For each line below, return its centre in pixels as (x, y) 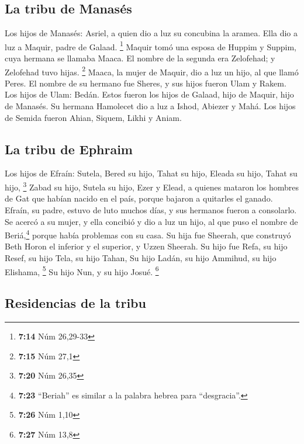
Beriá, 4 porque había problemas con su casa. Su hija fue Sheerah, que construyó (148, 234)
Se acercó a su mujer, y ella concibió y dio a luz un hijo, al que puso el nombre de (151, 221)
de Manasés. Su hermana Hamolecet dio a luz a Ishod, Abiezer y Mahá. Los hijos (150, 106)
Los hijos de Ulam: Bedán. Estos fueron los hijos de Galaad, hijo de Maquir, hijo (149, 94)
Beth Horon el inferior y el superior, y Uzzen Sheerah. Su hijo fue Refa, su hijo (146, 246)
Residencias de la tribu (75, 303)
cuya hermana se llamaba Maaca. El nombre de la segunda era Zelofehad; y (140, 58)
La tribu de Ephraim (69, 149)
